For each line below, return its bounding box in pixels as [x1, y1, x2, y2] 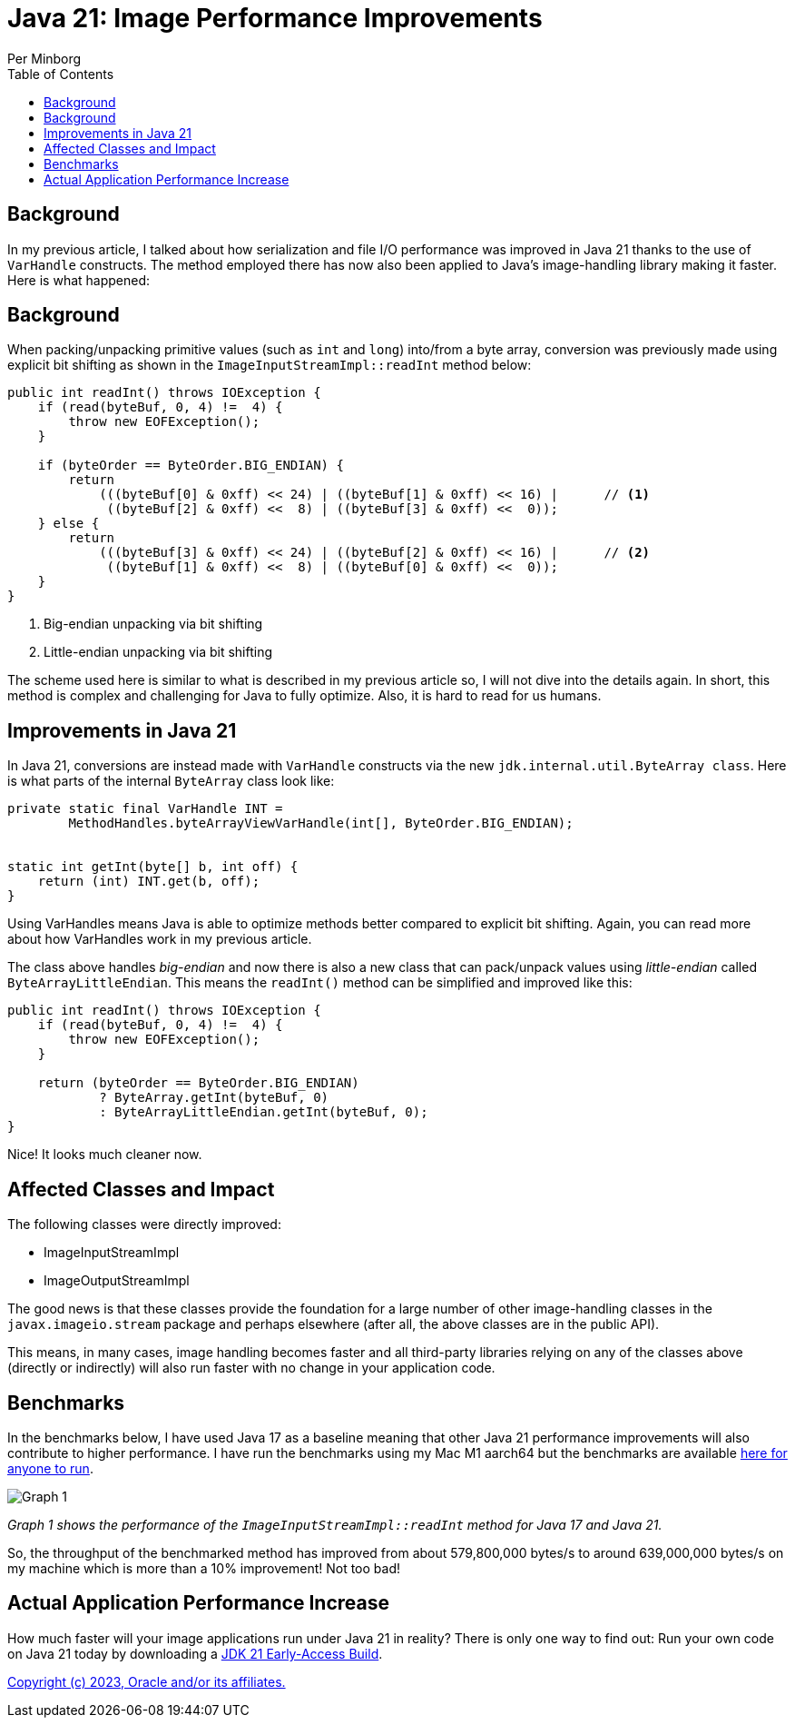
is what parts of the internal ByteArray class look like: [7, 773, 335, 789]
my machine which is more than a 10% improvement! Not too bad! [7, 1560, 401, 1576]
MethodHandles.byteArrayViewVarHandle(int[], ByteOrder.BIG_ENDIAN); [68, 816, 574, 831]
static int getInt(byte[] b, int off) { [7, 859, 299, 875]
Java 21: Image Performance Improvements [7, 3, 543, 34]
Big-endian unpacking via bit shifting [44, 616, 263, 632]
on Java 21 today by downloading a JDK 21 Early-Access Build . [7, 1645, 383, 1661]
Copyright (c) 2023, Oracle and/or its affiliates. [7, 1673, 286, 1690]
